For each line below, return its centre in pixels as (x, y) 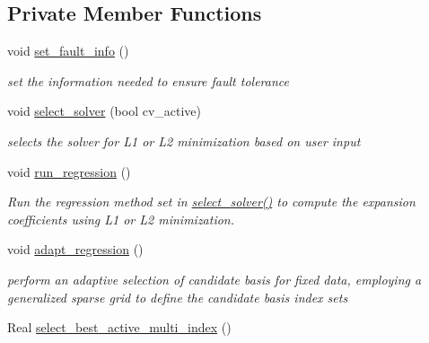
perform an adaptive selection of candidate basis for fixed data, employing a (214, 279)
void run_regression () (69, 171)
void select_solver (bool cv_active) (105, 111)
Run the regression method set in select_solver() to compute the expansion (211, 202)
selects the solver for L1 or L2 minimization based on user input (184, 141)
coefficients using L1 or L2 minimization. (121, 219)
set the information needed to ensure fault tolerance (148, 80)
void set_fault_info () (68, 51)
